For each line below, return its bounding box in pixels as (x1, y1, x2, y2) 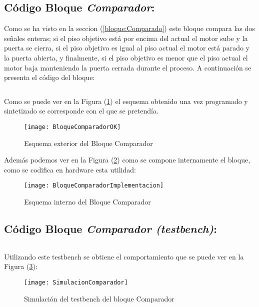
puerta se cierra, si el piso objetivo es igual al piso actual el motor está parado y (4, 42, 250, 53)
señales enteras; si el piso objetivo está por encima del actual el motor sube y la (4, 32, 248, 43)
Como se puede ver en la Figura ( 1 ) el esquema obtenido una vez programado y (4, 95, 248, 106)
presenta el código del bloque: (4, 72, 95, 82)
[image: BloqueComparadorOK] (24, 123, 121, 130)
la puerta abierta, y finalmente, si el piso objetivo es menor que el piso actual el (4, 52, 248, 62)
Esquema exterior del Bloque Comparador (24, 137, 153, 148)
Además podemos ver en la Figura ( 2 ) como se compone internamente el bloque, (4, 154, 250, 165)
